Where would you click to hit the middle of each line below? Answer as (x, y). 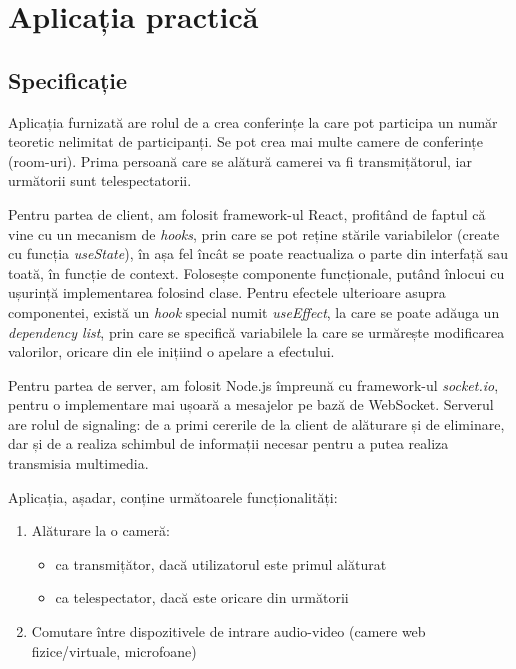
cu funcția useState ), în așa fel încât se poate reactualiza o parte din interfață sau (258, 253)
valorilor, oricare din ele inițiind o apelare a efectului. (171, 351)
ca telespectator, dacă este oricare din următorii (202, 597)
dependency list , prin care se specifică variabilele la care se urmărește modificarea (256, 331)
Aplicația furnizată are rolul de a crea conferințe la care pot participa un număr (253, 121)
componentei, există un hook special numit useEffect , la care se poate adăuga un (254, 311)
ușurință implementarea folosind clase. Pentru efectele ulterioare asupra (227, 292)
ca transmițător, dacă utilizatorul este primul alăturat (221, 563)
